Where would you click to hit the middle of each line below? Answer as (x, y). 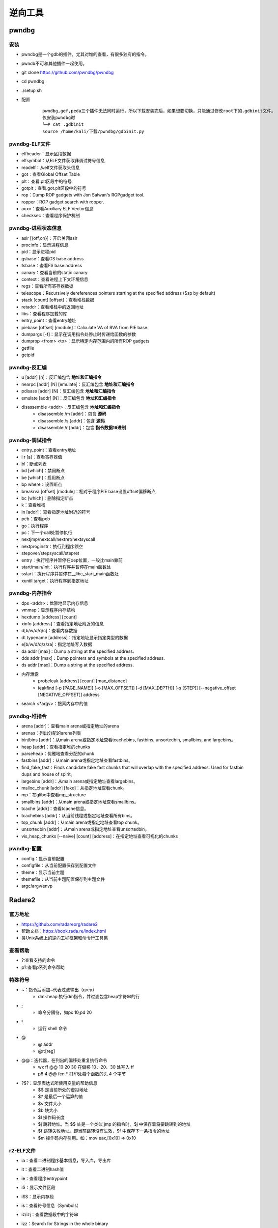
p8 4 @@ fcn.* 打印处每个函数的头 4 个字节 (82, 1074)
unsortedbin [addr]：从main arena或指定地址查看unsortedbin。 (85, 829)
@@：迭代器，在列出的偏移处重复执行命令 (64, 1060)
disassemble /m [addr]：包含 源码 (72, 414)
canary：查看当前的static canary (55, 272)
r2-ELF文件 (23, 1150)
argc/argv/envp (37, 886)
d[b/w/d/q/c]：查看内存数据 (49, 631)
